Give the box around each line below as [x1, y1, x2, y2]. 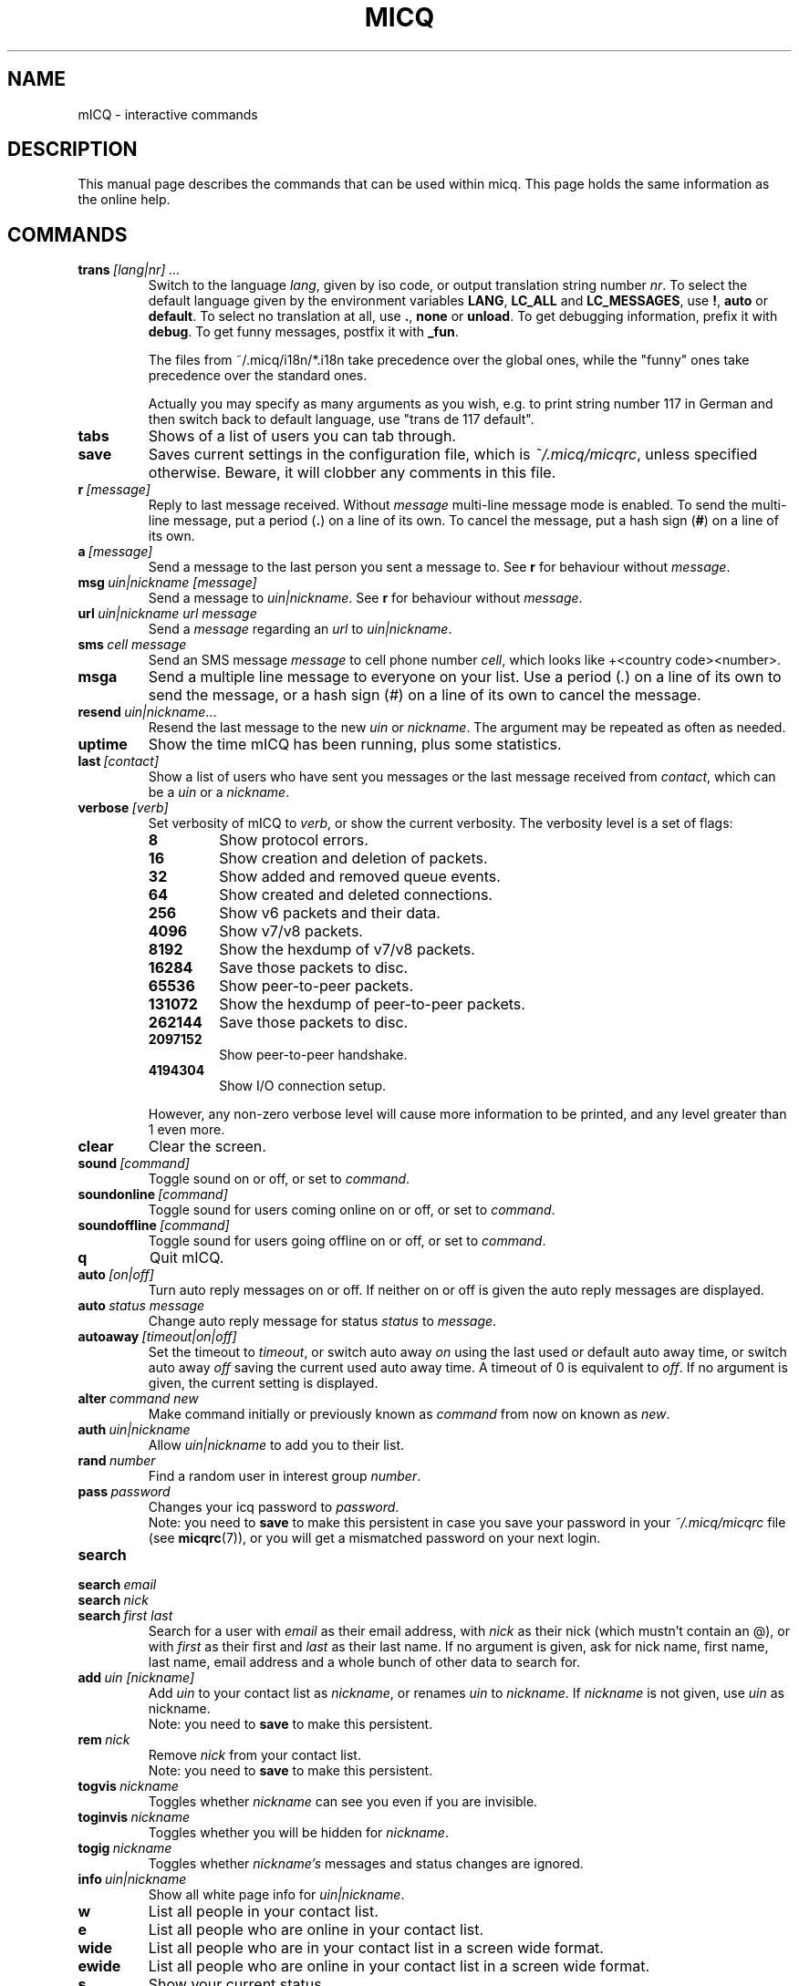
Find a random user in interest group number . [148, 1468, 421, 1484]
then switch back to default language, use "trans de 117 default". [148, 411, 534, 428]
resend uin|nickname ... [78, 704, 217, 720]
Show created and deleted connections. [219, 885, 493, 905]
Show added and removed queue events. [219, 867, 501, 886]
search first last [78, 1608, 173, 1624]
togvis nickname [78, 1778, 179, 1795]
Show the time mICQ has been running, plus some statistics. [148, 735, 562, 754]
